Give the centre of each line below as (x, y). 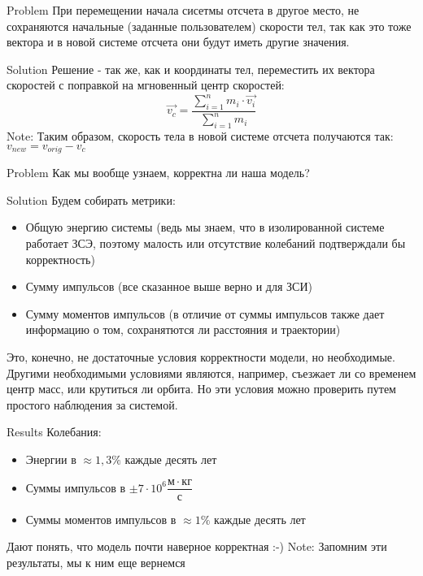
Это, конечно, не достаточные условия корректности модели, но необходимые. (201, 356)
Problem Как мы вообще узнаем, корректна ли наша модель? (158, 173)
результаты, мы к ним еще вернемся (96, 562)
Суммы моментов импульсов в (101, 519)
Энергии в (51, 459)
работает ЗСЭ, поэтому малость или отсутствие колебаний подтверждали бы (216, 243)
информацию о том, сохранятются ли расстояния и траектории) (183, 329)
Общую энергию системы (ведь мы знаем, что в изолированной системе (205, 227)
